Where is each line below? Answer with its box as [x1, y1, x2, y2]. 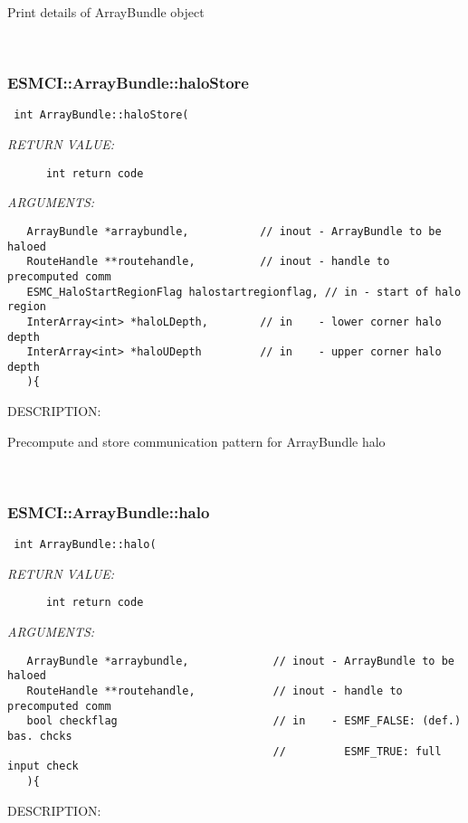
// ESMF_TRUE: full [272, 744, 442, 758]
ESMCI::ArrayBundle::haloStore [7, 71, 249, 94]
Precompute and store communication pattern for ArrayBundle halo [7, 431, 386, 450]
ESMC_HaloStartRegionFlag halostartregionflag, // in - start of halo [26, 285, 462, 298]
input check [7, 760, 79, 773]
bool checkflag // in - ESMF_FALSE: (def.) [26, 714, 462, 728]
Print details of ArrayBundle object [7, 3, 205, 21]
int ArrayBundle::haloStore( [14, 109, 189, 122]
